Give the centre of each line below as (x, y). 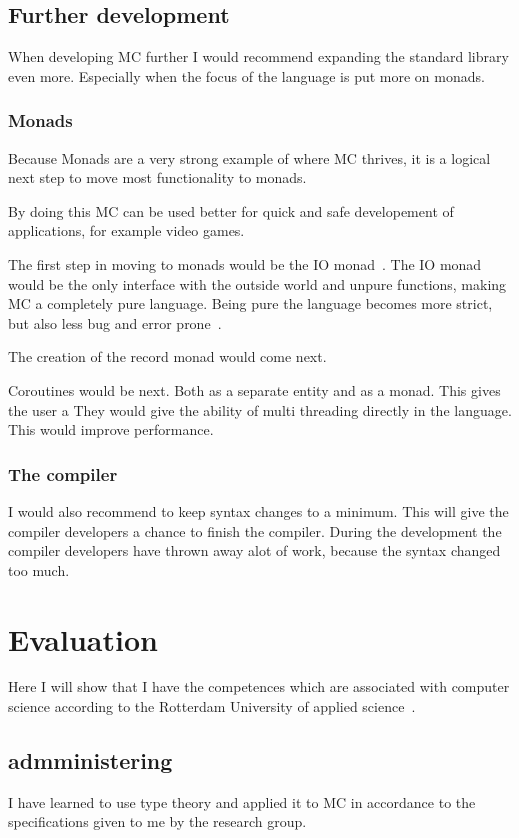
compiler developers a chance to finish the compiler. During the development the (255, 530)
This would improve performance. (111, 429)
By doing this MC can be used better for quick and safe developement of (231, 210)
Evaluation (83, 638)
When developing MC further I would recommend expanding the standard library (258, 56)
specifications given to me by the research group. (157, 821)
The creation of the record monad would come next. (167, 356)
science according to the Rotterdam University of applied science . (212, 706)
